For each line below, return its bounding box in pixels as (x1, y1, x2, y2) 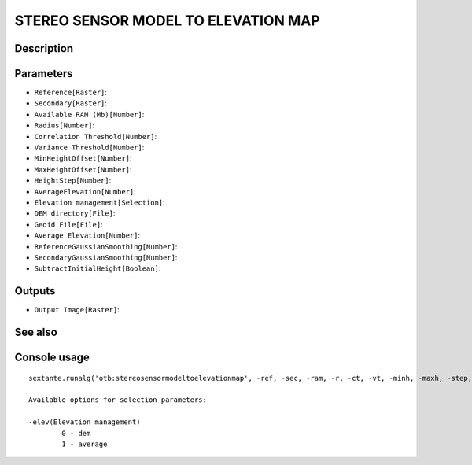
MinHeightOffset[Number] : (34, 153, 132, 163)
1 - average (61, 440, 108, 448)
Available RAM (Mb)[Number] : (34, 109, 145, 119)
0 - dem (61, 429, 91, 437)
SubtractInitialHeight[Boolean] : (34, 264, 161, 273)
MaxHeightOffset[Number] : (34, 164, 132, 174)
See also (14, 326, 58, 339)
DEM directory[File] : (34, 209, 116, 218)
